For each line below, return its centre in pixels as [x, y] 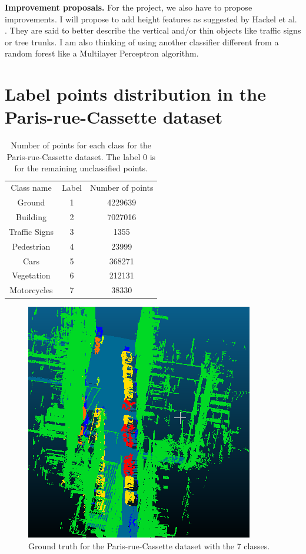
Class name [31, 188]
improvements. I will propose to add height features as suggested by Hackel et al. [151, 19]
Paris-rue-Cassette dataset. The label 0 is [81, 156]
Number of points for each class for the [81, 145]
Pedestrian [31, 246]
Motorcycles [31, 290]
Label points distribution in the [135, 94]
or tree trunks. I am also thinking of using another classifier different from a [142, 42]
